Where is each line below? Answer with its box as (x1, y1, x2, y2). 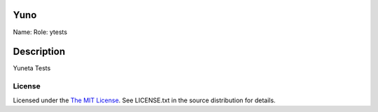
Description (13, 46, 66, 58)
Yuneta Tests (13, 64, 51, 72)
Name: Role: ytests (13, 28, 68, 36)
